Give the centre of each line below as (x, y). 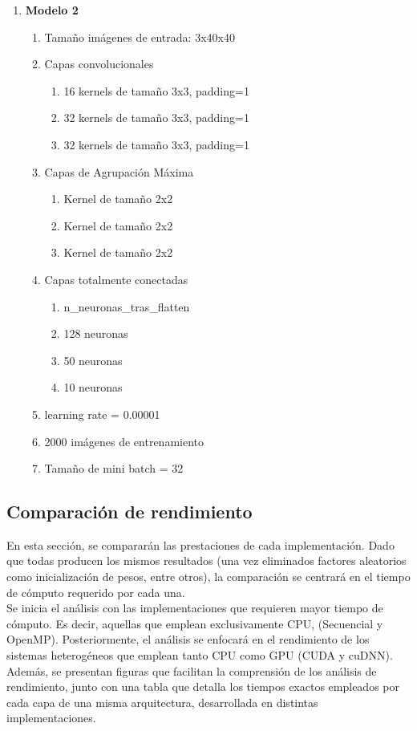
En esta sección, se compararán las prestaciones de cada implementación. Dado (200, 544)
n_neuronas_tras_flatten (127, 306)
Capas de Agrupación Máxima (119, 171)
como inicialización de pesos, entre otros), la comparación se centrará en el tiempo (208, 577)
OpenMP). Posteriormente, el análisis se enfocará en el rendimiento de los (188, 639)
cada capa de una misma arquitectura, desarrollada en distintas (162, 702)
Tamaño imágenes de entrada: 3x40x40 (140, 37)
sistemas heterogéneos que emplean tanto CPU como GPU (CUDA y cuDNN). (200, 655)
